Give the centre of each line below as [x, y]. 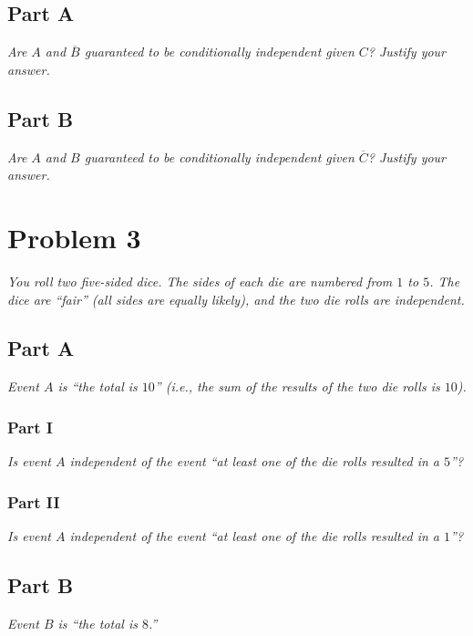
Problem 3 [74, 237]
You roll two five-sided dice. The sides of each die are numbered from [200, 281]
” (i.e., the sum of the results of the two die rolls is [297, 386]
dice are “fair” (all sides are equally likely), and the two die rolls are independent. [236, 299]
